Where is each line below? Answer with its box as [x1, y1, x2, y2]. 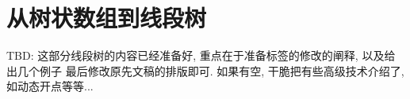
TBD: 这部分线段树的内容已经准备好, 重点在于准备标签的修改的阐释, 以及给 [6, 47, 396, 64]
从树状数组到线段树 [6, 2, 207, 34]
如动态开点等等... [6, 78, 94, 94]
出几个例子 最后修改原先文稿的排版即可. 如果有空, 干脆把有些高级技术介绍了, [6, 62, 404, 79]
